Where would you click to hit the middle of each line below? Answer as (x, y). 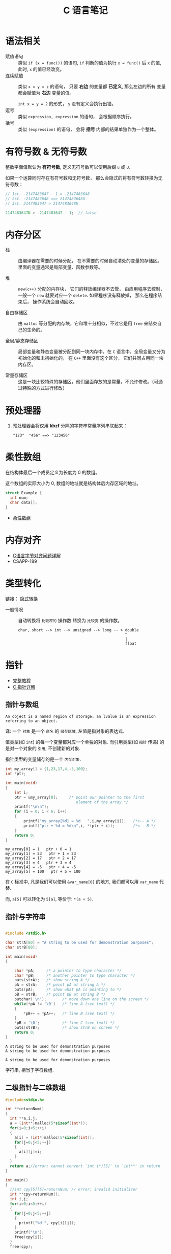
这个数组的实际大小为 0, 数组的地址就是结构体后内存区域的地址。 (73, 483)
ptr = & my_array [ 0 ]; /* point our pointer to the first (79, 797)
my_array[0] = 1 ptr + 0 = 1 (38, 849)
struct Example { (24, 493)
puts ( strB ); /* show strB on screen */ (67, 1028)
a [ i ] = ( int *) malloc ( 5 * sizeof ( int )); (54, 1137)
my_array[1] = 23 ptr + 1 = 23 (41, 854)
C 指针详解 (24, 687)
